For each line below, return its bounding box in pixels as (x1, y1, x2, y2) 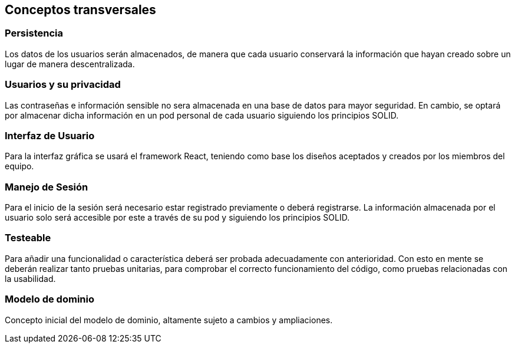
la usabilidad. (5, 273, 56, 284)
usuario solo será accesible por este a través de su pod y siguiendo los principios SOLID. (5, 212, 350, 223)
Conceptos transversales (5, 2, 156, 17)
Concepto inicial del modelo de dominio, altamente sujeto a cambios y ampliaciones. (5, 314, 333, 325)
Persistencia (5, 27, 63, 40)
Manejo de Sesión (5, 180, 88, 193)
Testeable (5, 232, 51, 244)
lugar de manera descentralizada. (5, 58, 135, 69)
